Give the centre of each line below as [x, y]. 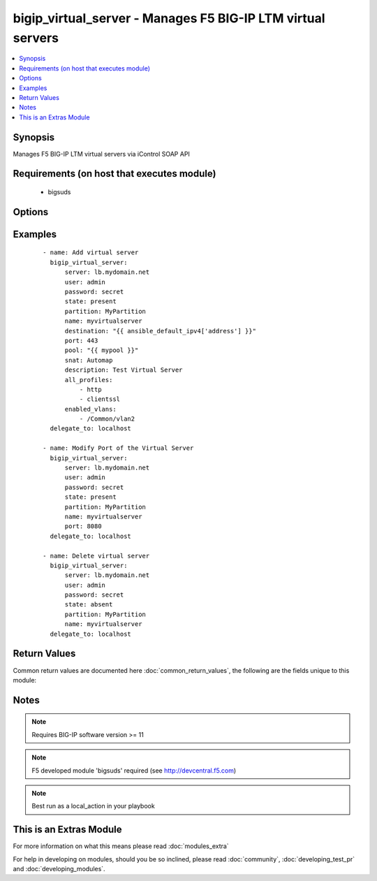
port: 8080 [83, 526]
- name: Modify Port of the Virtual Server [118, 448]
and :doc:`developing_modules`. [59, 869]
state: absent [89, 605]
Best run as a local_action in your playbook [93, 806]
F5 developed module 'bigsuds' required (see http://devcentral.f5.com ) [134, 770]
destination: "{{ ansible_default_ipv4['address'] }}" [160, 331]
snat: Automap [89, 360]
